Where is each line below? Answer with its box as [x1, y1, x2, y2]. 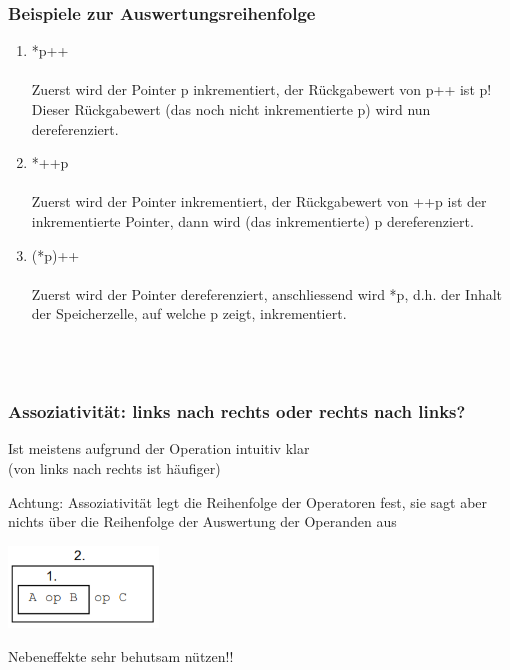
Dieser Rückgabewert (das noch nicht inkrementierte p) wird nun [31, 99, 431, 119]
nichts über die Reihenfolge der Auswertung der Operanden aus [8, 511, 397, 532]
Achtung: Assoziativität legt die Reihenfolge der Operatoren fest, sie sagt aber [8, 491, 488, 512]
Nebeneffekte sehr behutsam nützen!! [8, 645, 234, 666]
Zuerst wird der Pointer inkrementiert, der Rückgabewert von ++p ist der [31, 191, 487, 212]
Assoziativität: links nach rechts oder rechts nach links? [8, 399, 466, 424]
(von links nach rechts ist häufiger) [8, 457, 221, 478]
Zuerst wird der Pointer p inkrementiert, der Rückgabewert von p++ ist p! [31, 79, 492, 100]
